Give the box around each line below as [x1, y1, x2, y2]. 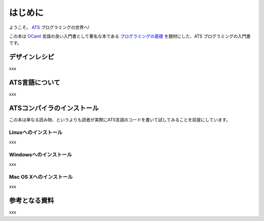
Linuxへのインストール [9, 129, 63, 136]
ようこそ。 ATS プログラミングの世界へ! [9, 24, 90, 30]
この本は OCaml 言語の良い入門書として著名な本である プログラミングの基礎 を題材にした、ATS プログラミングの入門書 [9, 33, 251, 39]
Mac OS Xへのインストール [9, 174, 73, 181]
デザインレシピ [9, 53, 54, 61]
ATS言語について [9, 79, 61, 87]
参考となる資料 [9, 197, 54, 205]
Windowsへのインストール [9, 151, 72, 158]
